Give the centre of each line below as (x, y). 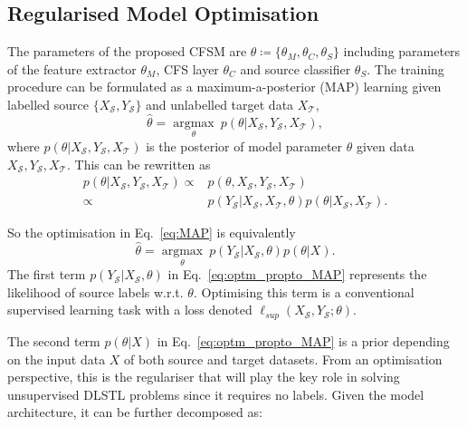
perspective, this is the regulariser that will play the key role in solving (204, 377)
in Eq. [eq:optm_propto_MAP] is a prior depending (303, 340)
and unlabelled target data (220, 104)
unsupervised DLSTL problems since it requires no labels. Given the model (216, 394)
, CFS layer (187, 68)
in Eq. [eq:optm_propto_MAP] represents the (297, 274)
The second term (54, 340)
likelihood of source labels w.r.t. (95, 291)
